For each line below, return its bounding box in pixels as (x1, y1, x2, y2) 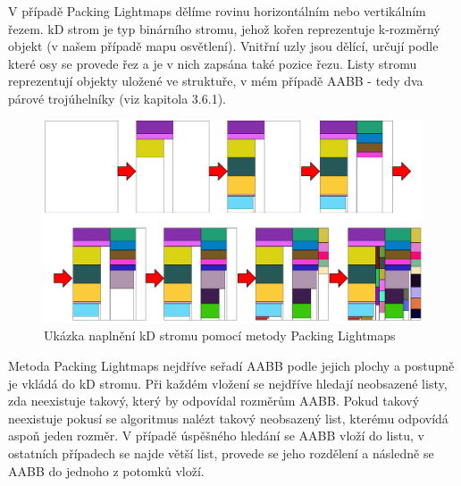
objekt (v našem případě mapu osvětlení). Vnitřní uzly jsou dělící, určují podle (8, 37, 439, 55)
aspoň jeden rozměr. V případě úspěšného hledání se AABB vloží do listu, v (8, 426, 425, 445)
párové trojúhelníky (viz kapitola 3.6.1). (8, 88, 226, 107)
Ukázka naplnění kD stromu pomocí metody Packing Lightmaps (44, 326, 396, 345)
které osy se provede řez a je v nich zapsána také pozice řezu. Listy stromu (8, 54, 417, 72)
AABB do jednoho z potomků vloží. (8, 461, 205, 480)
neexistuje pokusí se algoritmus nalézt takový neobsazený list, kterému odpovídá (8, 408, 448, 427)
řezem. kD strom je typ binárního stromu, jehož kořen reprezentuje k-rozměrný (8, 19, 440, 38)
